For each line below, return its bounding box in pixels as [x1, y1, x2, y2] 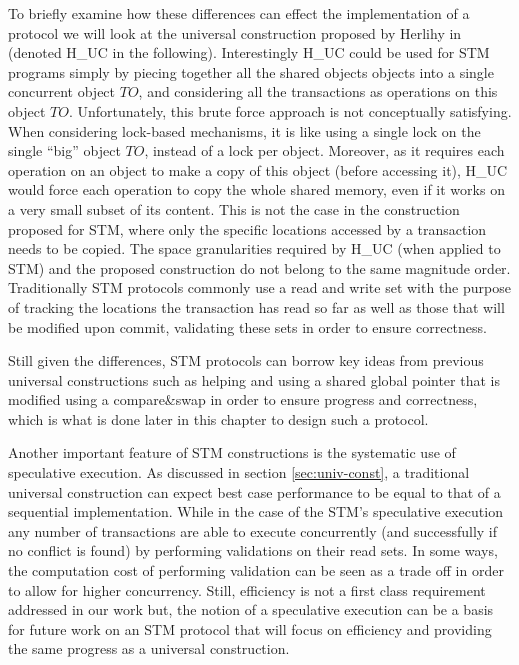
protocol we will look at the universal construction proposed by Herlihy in [8, 22, 462, 43]
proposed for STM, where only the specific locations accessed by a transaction [8, 218, 487, 239]
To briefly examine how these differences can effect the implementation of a [8, 3, 470, 23]
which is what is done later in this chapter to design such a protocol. [8, 408, 429, 429]
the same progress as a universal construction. [8, 638, 290, 659]
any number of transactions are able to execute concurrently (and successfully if [8, 520, 498, 541]
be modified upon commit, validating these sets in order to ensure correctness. [8, 316, 487, 337]
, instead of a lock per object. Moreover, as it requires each [144, 140, 505, 161]
